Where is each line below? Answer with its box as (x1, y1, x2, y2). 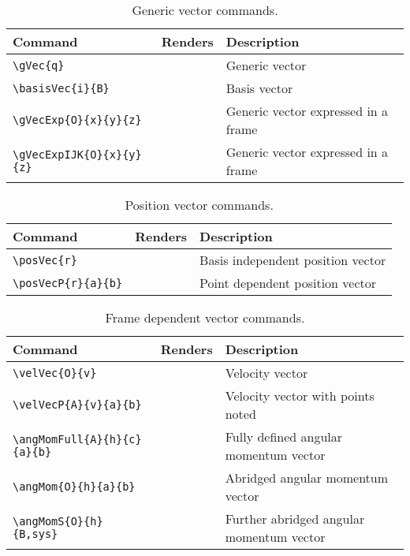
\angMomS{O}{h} (13, 515, 103, 528)
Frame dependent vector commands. (105, 308, 305, 327)
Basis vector (225, 79, 293, 97)
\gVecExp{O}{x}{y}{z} (13, 114, 142, 126)
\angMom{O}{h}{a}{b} (13, 480, 136, 493)
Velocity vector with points (225, 386, 375, 405)
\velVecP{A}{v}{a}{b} (13, 398, 142, 411)
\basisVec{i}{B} (13, 81, 110, 95)
